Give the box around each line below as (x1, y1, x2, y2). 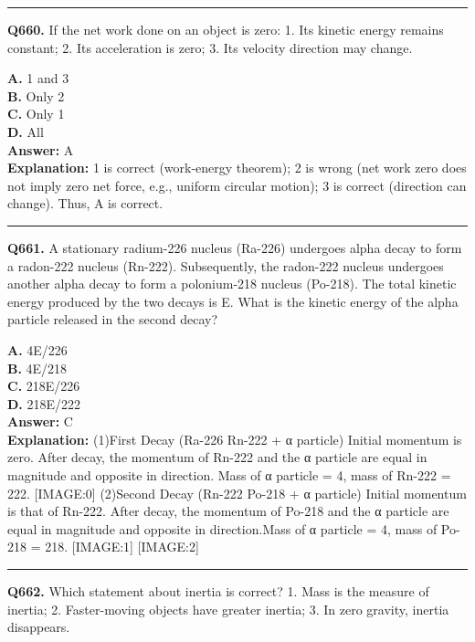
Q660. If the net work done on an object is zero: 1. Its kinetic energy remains (7, 20, 444, 38)
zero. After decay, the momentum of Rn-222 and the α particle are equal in (7, 447, 427, 467)
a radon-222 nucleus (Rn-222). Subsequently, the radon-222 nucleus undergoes (7, 256, 444, 275)
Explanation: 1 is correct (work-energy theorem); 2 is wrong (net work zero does (7, 158, 467, 177)
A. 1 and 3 (7, 68, 69, 88)
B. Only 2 (7, 86, 65, 105)
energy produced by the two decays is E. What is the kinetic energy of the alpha (7, 291, 459, 310)
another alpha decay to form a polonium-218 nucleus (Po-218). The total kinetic (7, 274, 457, 293)
